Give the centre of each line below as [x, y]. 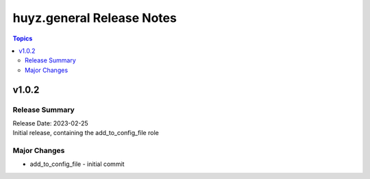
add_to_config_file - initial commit [77, 164]
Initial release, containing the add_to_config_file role [86, 133]
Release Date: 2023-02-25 [50, 123]
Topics [23, 38]
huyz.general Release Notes [95, 18]
